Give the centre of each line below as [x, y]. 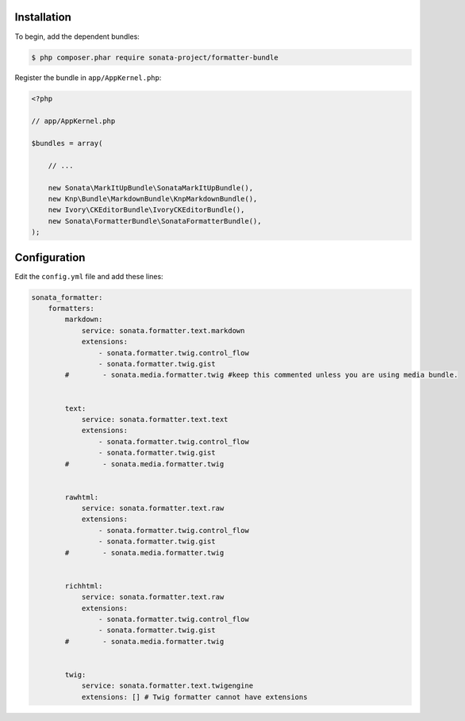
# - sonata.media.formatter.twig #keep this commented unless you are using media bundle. [261, 375]
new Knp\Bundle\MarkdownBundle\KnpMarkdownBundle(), [153, 199]
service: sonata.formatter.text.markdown [163, 330]
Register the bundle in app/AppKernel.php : [88, 78]
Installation [43, 17]
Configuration [50, 257]
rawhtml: [82, 497]
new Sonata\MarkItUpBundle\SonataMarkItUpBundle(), [151, 188]
